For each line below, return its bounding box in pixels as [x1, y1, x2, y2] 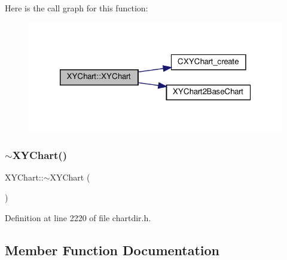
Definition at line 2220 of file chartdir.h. [5, 211, 151, 224]
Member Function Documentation [5, 240, 220, 259]
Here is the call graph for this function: [5, 2, 148, 14]
